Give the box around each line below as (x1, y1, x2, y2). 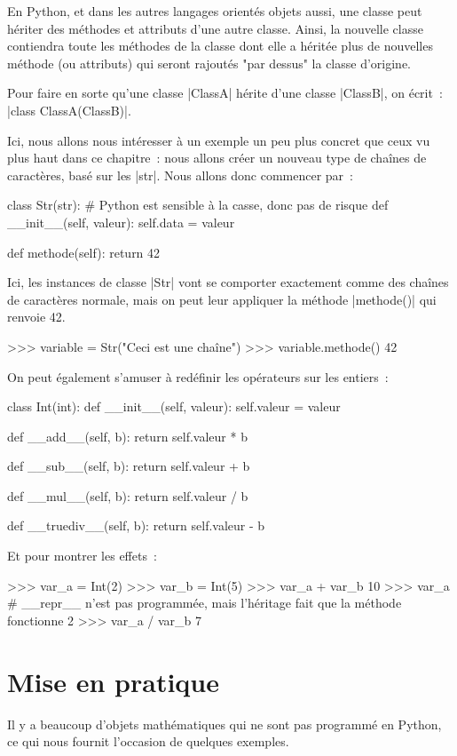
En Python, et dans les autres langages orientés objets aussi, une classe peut (7, 2, 422, 20)
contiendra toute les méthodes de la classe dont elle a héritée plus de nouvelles (7, 36, 433, 55)
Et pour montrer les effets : (7, 546, 157, 565)
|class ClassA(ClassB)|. (7, 100, 131, 119)
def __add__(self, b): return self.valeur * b (7, 426, 248, 445)
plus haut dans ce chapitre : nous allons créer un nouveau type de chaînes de (7, 148, 427, 167)
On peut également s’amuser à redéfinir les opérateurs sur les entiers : (7, 367, 389, 386)
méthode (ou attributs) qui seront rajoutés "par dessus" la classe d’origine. (7, 53, 412, 72)
